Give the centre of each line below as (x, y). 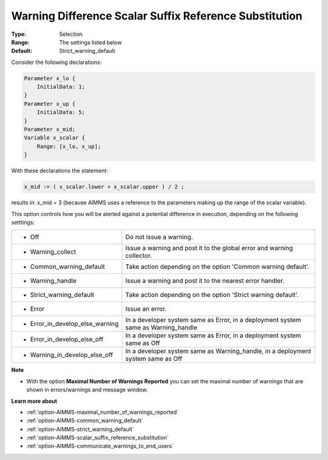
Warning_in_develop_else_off (72, 355)
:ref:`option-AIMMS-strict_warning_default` (80, 429)
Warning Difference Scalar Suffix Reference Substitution (157, 16)
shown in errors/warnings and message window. (87, 390)
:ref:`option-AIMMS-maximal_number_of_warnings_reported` (103, 412)
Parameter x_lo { (50, 78)
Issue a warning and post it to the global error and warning (209, 248)
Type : (19, 34)
